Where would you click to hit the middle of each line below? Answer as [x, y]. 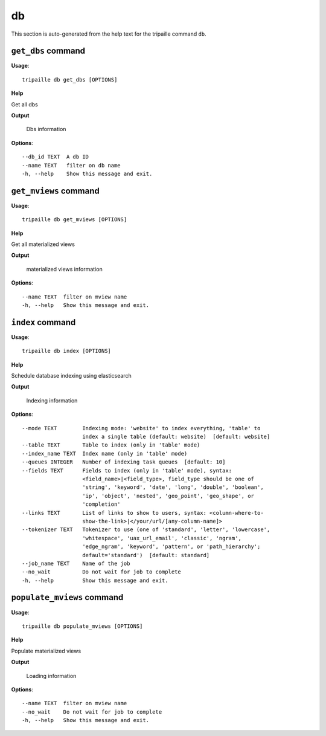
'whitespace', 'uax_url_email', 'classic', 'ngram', [162, 538]
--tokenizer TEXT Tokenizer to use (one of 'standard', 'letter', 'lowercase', [146, 530]
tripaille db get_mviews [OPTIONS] [75, 220]
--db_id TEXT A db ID [56, 157]
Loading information [51, 676]
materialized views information [64, 269]
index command [43, 322]
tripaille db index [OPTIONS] [67, 351]
